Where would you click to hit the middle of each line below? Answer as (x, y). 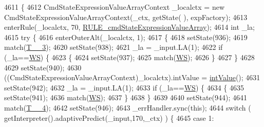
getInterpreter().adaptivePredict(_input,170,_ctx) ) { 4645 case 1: (109, 117)
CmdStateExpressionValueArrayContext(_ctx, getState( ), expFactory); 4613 (126, 17)
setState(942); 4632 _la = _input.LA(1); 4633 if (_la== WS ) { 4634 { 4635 (124, 87)
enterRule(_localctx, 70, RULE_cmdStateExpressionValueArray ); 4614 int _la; (129, 27)
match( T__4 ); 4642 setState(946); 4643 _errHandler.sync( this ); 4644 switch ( (128, 107)
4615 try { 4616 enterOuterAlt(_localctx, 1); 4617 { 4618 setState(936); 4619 (126, 37)
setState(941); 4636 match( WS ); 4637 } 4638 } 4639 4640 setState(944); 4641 (126, 97)
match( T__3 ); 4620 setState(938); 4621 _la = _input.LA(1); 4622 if (114, 47)
